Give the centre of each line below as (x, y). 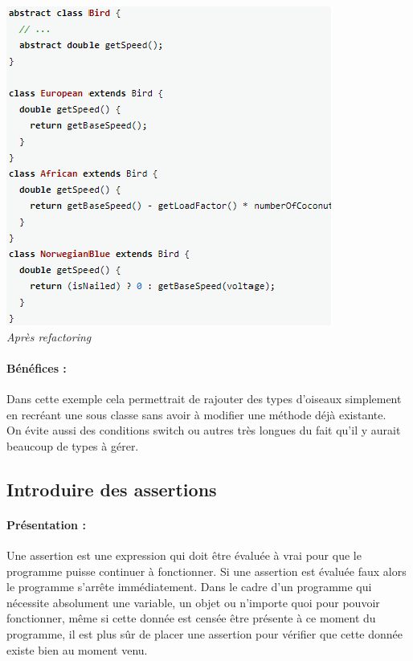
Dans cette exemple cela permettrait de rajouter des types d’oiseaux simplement (204, 398)
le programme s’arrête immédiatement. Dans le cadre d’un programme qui (189, 587)
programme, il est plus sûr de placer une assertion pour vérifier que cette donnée (205, 633)
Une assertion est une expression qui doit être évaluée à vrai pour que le (184, 555)
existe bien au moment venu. (77, 649)
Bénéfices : (37, 367)
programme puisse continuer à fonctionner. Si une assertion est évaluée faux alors (206, 571)
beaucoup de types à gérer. (73, 445)
